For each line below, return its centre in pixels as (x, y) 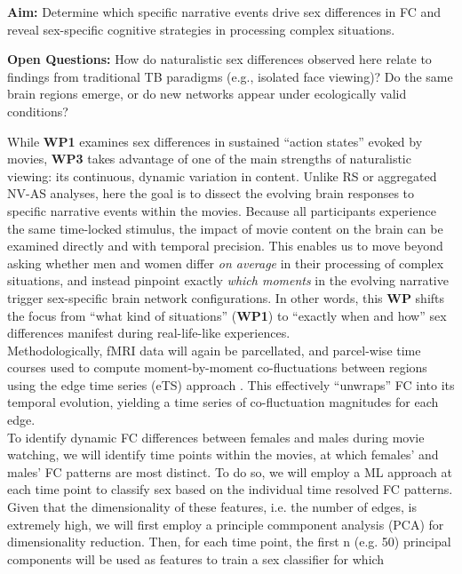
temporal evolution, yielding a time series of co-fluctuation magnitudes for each (223, 402)
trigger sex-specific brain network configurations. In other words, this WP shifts (226, 297)
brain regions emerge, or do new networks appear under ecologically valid (207, 94)
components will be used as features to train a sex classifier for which (196, 558)
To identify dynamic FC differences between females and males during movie (216, 437)
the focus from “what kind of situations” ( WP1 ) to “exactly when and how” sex (227, 315)
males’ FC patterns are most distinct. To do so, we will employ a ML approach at (230, 471)
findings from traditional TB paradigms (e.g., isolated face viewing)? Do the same (230, 76)
